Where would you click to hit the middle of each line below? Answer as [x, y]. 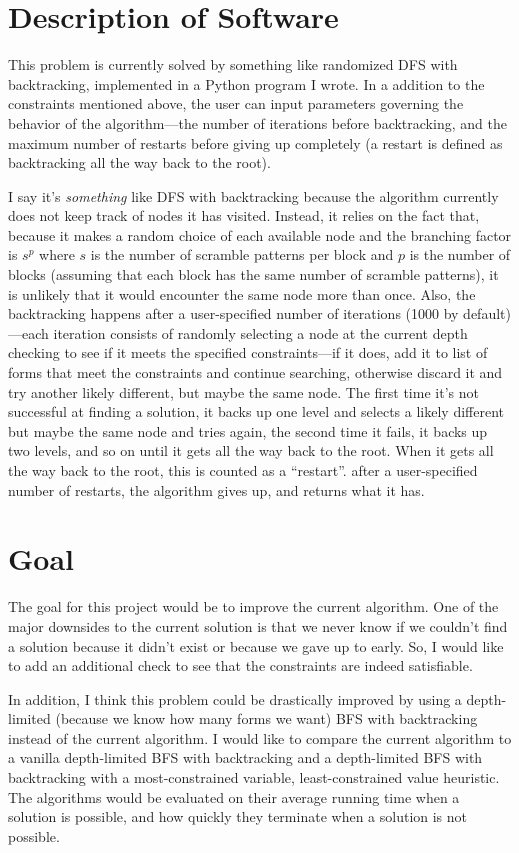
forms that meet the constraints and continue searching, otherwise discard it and [255, 372]
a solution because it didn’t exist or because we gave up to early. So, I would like [256, 645]
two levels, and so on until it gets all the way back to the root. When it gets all [251, 450]
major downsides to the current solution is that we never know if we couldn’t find [258, 625]
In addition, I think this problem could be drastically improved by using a [235, 698]
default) [487, 313]
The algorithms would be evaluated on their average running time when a [234, 796]
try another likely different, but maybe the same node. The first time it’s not [243, 391]
